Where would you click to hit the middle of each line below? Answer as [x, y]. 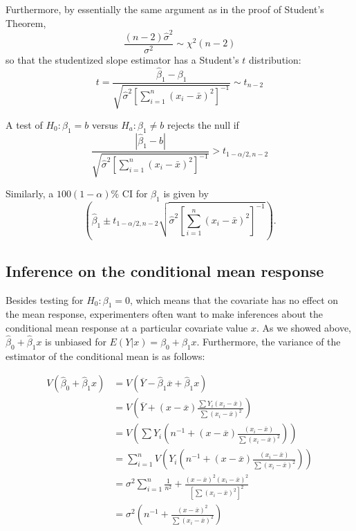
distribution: [275, 59]
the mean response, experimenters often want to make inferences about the [164, 314]
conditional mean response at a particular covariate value [127, 327]
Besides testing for [45, 299]
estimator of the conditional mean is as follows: [105, 355]
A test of [24, 125]
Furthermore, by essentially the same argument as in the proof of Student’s [165, 9]
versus [105, 125]
